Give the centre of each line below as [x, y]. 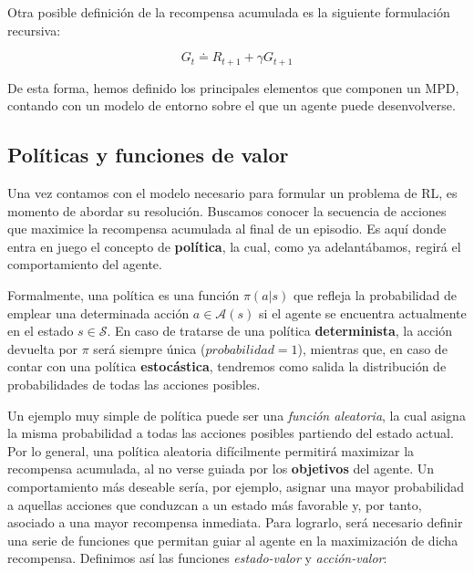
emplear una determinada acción [98, 313]
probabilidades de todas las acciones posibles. [134, 384]
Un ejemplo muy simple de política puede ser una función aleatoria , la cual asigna [237, 415]
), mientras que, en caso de [372, 348]
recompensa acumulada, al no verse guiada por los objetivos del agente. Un [221, 469]
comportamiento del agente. [85, 264]
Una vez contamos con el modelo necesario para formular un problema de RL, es [232, 193]
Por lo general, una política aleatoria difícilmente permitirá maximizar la [211, 450]
